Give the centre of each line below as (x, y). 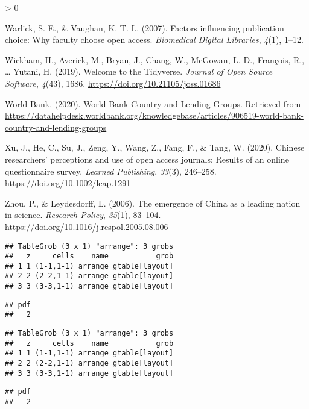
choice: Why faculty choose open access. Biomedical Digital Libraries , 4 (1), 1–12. (154, 39)
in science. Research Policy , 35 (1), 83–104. (83, 215)
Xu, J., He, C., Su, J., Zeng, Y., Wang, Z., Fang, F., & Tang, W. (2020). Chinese (155, 147)
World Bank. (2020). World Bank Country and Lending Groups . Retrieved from (153, 103)
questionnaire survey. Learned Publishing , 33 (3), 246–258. (111, 171)
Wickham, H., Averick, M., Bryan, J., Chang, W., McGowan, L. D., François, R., (155, 59)
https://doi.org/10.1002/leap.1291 (68, 183)
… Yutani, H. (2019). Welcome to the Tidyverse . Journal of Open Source (139, 71)
